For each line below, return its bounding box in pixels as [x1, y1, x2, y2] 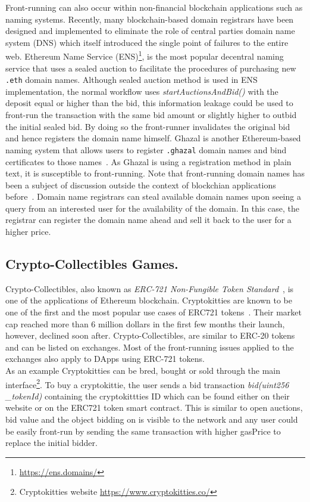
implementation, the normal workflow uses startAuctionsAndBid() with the [5, 85, 278, 97]
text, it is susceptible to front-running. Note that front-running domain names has [5, 167, 305, 179]
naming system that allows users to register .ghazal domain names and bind [5, 143, 287, 156]
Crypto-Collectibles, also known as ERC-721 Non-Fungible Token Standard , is [5, 282, 294, 295]
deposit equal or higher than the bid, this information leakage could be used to [5, 97, 293, 109]
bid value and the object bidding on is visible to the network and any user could [5, 413, 298, 426]
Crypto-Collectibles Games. [5, 255, 179, 273]
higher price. [5, 225, 51, 238]
